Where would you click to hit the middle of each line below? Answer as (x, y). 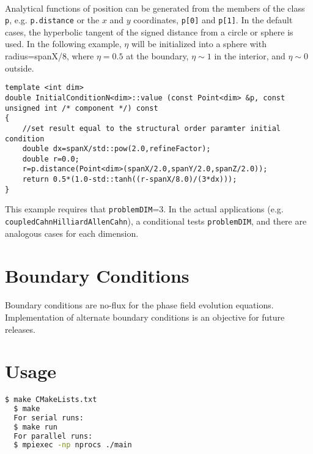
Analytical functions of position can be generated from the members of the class (155, 8)
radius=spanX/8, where (50, 56)
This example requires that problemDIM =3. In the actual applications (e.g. (144, 209)
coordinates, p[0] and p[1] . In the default (213, 20)
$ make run (35, 427)
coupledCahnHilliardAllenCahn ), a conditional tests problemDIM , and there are (156, 221)
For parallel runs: (53, 436)
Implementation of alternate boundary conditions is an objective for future (145, 317)
